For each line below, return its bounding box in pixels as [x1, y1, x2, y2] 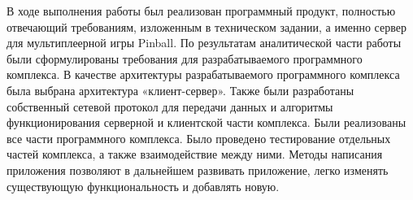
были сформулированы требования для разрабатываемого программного [7, 50, 363, 67]
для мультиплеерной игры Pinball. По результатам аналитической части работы [7, 34, 402, 51]
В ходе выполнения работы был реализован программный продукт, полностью [7, 2, 396, 19]
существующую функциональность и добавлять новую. [7, 177, 280, 194]
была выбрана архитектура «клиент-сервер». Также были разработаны [7, 81, 354, 98]
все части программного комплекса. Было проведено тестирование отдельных [7, 129, 391, 146]
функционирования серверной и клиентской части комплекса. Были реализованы [7, 114, 406, 131]
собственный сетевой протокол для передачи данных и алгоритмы [7, 98, 333, 115]
